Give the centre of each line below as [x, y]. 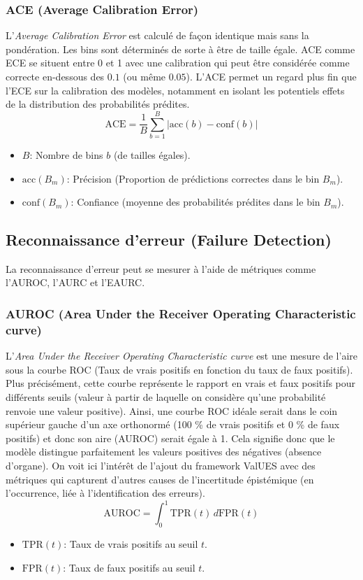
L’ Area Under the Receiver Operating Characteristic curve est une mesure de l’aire [182, 356]
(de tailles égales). [152, 154]
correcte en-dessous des [55, 76]
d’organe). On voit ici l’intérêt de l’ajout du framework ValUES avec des [161, 465]
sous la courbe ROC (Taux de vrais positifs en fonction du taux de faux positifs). [179, 369]
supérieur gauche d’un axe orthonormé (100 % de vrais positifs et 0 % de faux [173, 424]
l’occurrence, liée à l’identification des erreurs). [105, 493]
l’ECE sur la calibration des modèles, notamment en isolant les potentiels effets [175, 90]
